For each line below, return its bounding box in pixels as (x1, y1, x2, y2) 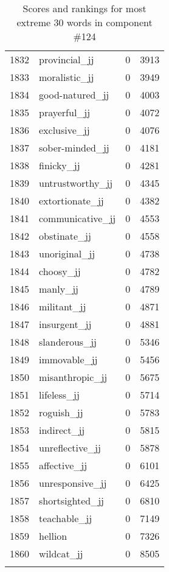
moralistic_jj (39, 70, 94, 84)
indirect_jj (39, 423, 85, 437)
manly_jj (39, 282, 78, 296)
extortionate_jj (39, 194, 104, 208)
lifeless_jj (39, 388, 80, 402)
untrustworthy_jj (39, 176, 113, 190)
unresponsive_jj (39, 476, 107, 490)
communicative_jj (39, 211, 116, 225)
